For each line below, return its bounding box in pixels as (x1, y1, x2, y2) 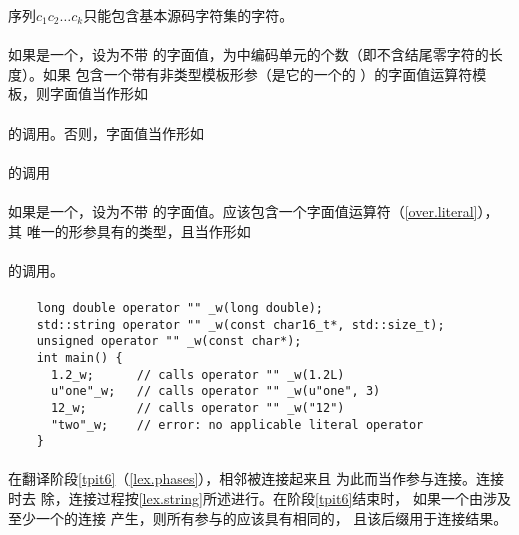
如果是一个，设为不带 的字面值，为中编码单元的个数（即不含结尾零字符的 (8, 44, 489, 65)
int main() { (36, 350, 123, 365)
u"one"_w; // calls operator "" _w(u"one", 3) (50, 384, 381, 399)
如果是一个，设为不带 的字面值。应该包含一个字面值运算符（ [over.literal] (8, 200, 478, 221)
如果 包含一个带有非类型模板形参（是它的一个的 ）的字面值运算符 (42, 63, 473, 84)
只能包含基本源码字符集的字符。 (83, 5, 294, 25)
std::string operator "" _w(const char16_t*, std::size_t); (36, 317, 445, 332)
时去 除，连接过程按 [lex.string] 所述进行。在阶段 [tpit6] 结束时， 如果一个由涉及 (8, 488, 512, 508)
